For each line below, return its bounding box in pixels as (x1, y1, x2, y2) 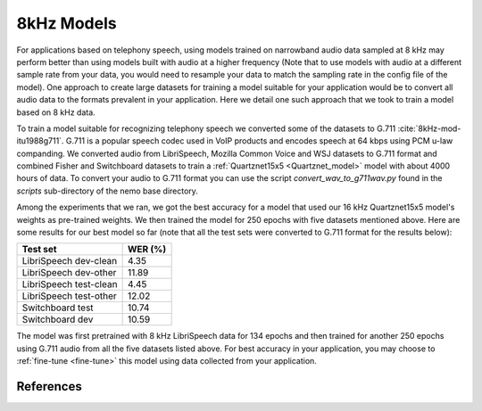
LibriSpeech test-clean (21, 278, 118, 291)
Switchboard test (21, 301, 94, 314)
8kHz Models (16, 13, 117, 33)
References (16, 379, 82, 394)
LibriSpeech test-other (21, 290, 118, 302)
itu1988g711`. (16, 136, 64, 146)
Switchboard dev (21, 313, 94, 325)
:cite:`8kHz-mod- (397, 123, 461, 134)
